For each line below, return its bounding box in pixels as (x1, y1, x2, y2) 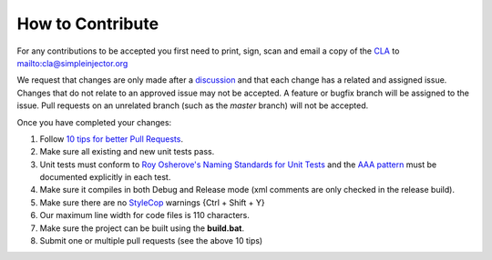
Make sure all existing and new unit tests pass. (39, 146, 215, 157)
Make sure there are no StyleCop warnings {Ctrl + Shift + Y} (39, 196, 266, 208)
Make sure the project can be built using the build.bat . (39, 223, 245, 234)
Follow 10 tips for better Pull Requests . (39, 133, 184, 145)
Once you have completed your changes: (16, 116, 172, 127)
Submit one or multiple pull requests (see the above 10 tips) (39, 235, 263, 246)
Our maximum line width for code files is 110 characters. (39, 210, 250, 221)
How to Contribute (16, 14, 159, 34)
